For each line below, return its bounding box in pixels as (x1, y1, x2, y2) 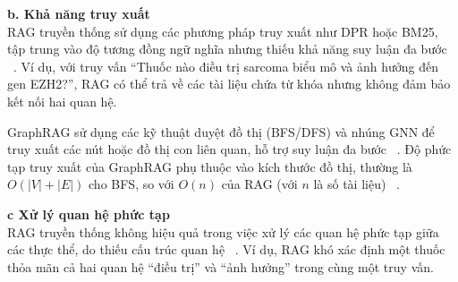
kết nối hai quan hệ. (7, 91, 117, 110)
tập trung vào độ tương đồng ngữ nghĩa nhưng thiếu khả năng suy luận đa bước (7, 39, 447, 58)
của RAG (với (221, 175, 298, 193)
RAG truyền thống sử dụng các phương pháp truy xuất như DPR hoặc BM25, (7, 21, 438, 40)
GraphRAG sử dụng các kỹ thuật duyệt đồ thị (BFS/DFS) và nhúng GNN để (7, 122, 435, 141)
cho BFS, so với (89, 175, 174, 193)
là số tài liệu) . (313, 175, 400, 193)
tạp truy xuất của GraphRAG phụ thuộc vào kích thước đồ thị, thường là (7, 157, 412, 175)
